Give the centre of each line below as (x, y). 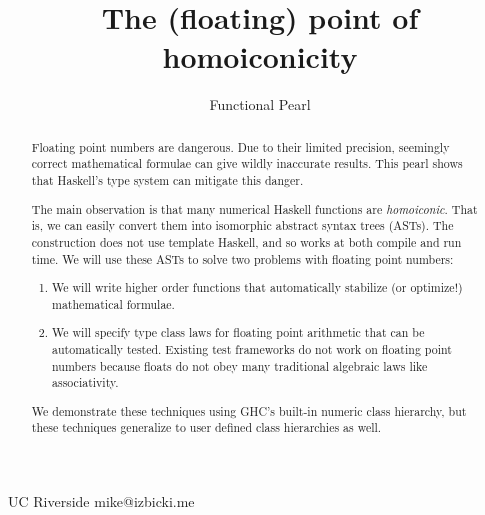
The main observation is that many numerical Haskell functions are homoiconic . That (254, 208)
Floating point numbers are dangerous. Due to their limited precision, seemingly (240, 146)
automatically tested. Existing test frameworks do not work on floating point (252, 348)
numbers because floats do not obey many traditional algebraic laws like (240, 365)
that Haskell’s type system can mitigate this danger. (167, 180)
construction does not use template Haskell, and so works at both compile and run (246, 241)
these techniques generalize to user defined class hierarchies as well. (206, 427)
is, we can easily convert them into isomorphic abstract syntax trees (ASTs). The (242, 225)
